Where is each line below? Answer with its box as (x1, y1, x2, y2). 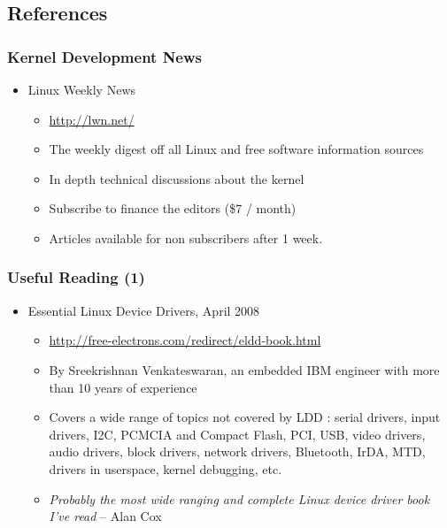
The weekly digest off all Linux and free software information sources (49, 140, 424, 158)
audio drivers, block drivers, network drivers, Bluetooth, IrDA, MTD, (49, 442, 426, 461)
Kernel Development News (7, 45, 202, 67)
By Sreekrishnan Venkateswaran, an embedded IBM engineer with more (49, 360, 440, 379)
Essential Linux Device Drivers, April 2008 (27, 301, 260, 319)
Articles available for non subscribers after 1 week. (49, 228, 323, 247)
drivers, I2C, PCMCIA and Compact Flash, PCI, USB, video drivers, (49, 425, 426, 443)
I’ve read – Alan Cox (49, 507, 162, 525)
